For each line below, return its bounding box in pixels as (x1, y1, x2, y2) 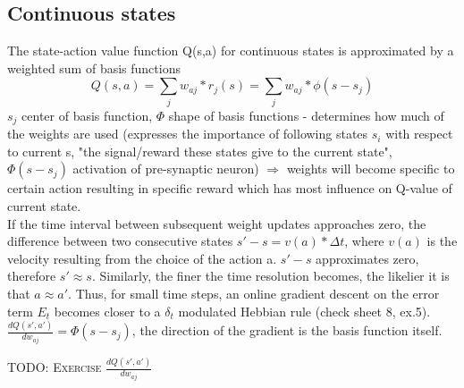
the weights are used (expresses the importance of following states (7, 124, 368, 143)
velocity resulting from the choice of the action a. (7, 249, 277, 267)
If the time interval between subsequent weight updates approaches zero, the (7, 214, 426, 232)
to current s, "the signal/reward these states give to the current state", (7, 141, 392, 160)
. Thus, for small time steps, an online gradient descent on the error (68, 283, 440, 302)
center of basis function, (21, 105, 153, 124)
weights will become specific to (286, 159, 455, 178)
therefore (7, 266, 56, 285)
